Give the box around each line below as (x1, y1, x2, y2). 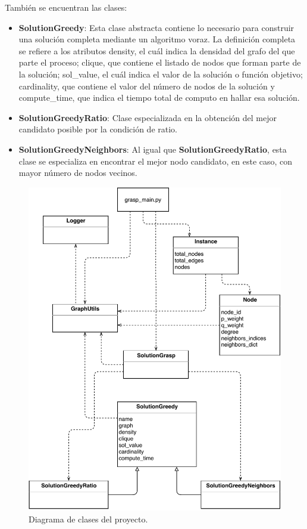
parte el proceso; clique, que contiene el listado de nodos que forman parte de (18, 56, 301, 69)
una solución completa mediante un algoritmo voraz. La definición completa (18, 33, 296, 45)
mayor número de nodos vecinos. (18, 166, 137, 179)
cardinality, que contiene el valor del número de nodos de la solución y (18, 79, 275, 92)
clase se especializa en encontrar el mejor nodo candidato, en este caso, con (18, 154, 293, 167)
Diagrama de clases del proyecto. (29, 513, 148, 525)
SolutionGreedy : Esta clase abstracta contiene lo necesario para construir (18, 21, 295, 33)
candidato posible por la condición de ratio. (18, 123, 177, 135)
